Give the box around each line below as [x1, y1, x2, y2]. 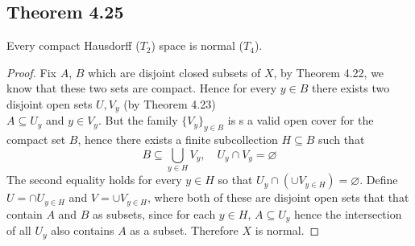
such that [318, 131, 365, 148]
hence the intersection [293, 205, 402, 222]
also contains [51, 222, 114, 239]
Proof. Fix [6, 64, 56, 80]
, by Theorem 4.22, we [273, 64, 384, 80]
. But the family [98, 112, 178, 129]
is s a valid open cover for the [227, 112, 374, 129]
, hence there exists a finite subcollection [77, 131, 278, 148]
